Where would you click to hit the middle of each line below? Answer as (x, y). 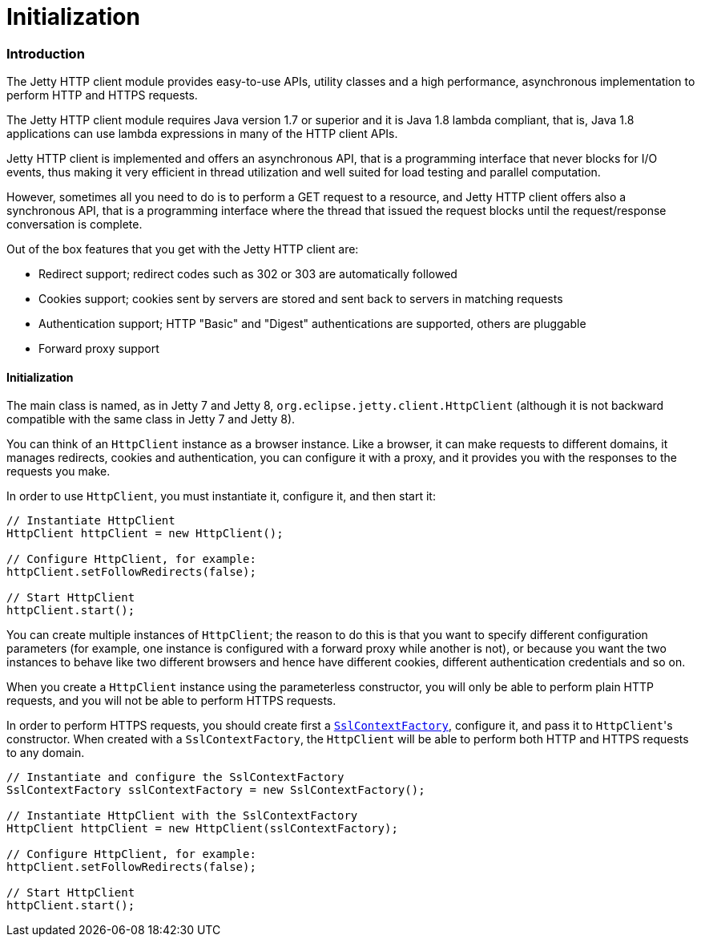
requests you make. (58, 471)
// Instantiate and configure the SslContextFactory (175, 777)
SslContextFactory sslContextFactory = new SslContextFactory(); (216, 790)
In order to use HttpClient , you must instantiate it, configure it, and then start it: (221, 496)
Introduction (46, 53)
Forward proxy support (99, 349)
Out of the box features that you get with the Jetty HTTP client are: (183, 249)
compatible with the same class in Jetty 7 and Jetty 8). (151, 419)
